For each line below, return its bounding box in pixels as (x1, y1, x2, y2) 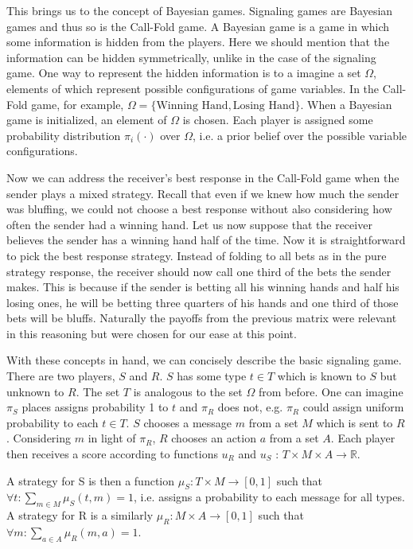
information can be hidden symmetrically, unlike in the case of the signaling (6, 49, 376, 65)
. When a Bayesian (300, 95, 392, 112)
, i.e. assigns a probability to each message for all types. (134, 489, 405, 505)
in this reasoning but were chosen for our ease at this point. (6, 325, 297, 341)
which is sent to (316, 414, 393, 430)
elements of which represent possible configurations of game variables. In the (6, 80, 380, 96)
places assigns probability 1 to (21, 399, 169, 415)
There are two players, (6, 368, 115, 384)
